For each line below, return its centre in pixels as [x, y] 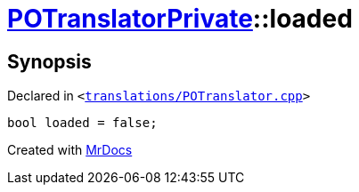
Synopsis [49, 61]
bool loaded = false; [82, 123]
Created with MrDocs [70, 150]
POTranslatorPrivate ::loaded [180, 19]
